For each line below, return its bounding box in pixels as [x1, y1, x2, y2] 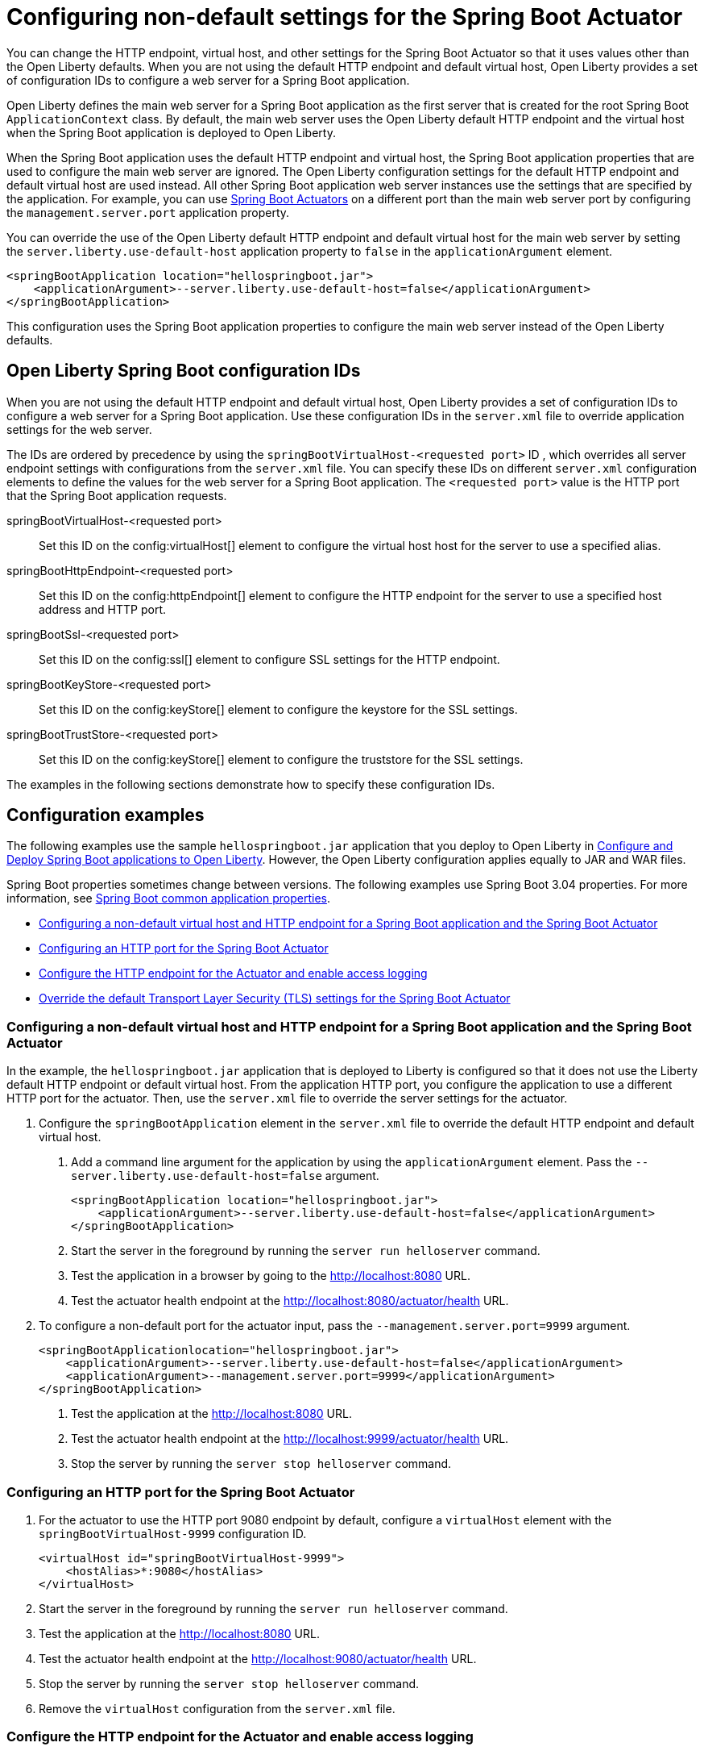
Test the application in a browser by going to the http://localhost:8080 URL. [71, 1269, 470, 1283]
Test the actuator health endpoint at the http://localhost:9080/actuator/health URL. [39, 1651, 477, 1666]
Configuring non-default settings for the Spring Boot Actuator [6, 3, 683, 31]
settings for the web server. [6, 422, 152, 436]
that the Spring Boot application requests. [6, 488, 227, 502]
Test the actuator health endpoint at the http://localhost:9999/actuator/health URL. [71, 1432, 509, 1446]
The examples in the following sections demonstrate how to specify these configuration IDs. [6, 777, 495, 791]
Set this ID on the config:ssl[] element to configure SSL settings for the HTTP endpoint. [39, 652, 500, 666]
